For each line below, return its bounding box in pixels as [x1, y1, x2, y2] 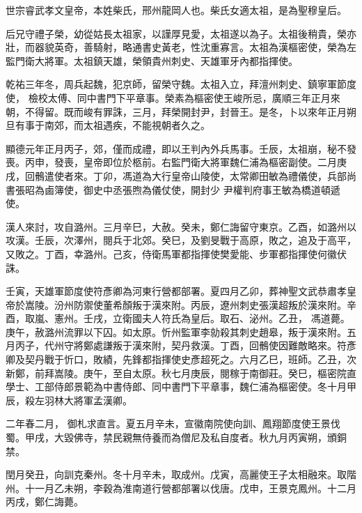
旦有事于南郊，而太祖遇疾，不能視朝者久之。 [6, 118, 210, 132]
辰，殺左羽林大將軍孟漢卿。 [6, 392, 132, 407]
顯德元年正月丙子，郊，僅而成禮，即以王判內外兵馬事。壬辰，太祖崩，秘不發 [6, 141, 356, 155]
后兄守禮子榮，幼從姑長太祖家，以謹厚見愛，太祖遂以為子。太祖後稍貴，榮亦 [6, 26, 356, 40]
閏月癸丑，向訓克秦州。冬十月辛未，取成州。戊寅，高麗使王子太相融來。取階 [6, 467, 356, 482]
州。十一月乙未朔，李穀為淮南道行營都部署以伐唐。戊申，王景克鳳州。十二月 [6, 480, 356, 495]
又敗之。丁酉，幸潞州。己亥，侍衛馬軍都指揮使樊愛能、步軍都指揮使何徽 [6, 246, 337, 261]
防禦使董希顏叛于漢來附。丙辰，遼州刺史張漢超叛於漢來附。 [73, 297, 347, 312]
